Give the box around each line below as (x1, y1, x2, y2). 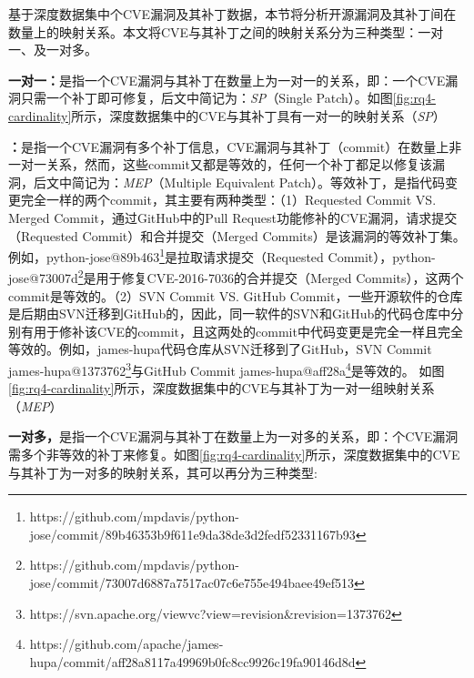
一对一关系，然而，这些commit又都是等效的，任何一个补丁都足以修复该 (8, 155, 432, 174)
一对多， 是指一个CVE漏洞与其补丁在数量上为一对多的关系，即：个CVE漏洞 (8, 427, 459, 446)
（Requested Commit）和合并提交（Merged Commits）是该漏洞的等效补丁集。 (8, 226, 466, 245)
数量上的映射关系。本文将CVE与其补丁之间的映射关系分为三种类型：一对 (8, 22, 444, 41)
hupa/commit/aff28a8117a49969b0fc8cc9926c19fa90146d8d (29, 652, 356, 671)
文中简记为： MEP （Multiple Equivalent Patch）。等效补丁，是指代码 (45, 172, 445, 191)
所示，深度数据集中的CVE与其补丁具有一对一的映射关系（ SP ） (71, 106, 446, 125)
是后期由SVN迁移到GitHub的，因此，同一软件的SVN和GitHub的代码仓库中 (8, 304, 451, 323)
